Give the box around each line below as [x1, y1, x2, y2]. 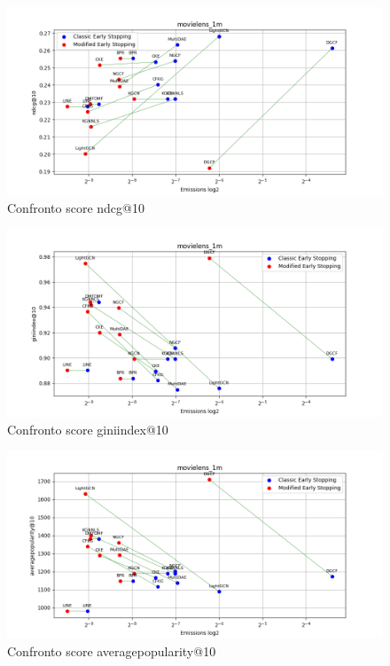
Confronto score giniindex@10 [7, 419, 168, 438]
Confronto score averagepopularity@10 [7, 641, 216, 660]
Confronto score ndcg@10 [7, 198, 144, 216]
